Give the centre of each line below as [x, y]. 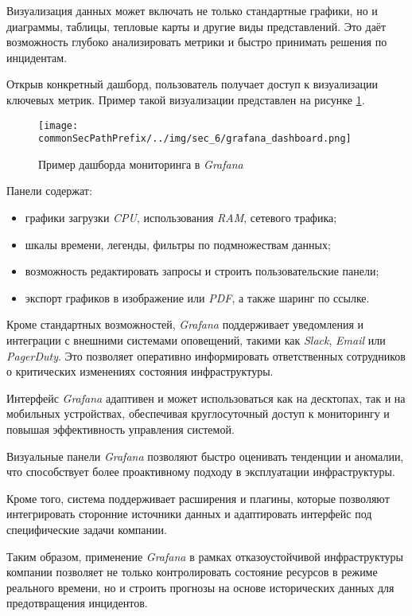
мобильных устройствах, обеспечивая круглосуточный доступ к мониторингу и [198, 413]
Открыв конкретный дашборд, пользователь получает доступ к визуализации [192, 84]
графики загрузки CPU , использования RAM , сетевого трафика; [181, 218]
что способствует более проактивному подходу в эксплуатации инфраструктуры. [201, 472]
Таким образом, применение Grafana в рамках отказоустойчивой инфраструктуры [205, 556]
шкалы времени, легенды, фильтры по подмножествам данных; [178, 244]
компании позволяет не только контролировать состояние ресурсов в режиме [192, 572]
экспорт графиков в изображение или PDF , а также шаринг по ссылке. [197, 297]
